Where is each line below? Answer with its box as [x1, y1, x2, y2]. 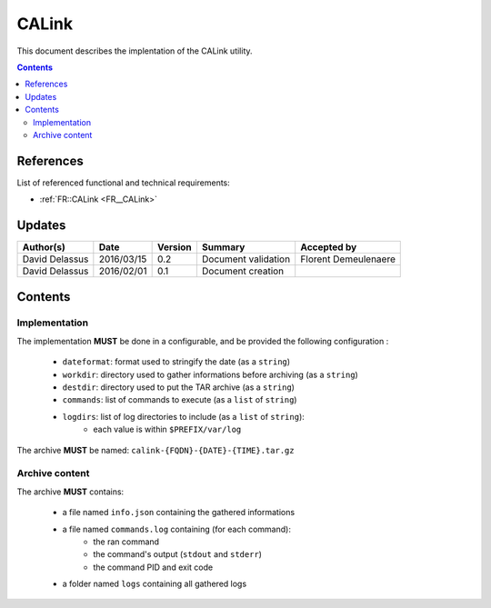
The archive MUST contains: [16, 486, 125, 497]
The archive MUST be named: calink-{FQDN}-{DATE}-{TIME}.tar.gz [16, 444, 295, 455]
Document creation [201, 264, 285, 277]
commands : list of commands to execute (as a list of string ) [62, 394, 297, 405]
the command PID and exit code [93, 562, 214, 573]
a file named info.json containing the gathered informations [62, 507, 296, 518]
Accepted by [300, 241, 357, 254]
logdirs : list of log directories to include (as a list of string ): [62, 411, 305, 422]
